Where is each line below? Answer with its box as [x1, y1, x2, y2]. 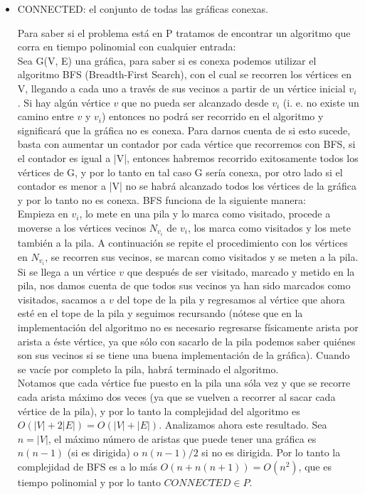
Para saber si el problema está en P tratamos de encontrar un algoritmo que [17, 25, 351, 40]
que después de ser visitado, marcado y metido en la [127, 264, 355, 279]
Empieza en [17, 206, 68, 221]
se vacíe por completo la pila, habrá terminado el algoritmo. [17, 361, 279, 376]
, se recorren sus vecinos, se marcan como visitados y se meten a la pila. [45, 249, 359, 264]
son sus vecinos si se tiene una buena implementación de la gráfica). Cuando [17, 348, 350, 363]
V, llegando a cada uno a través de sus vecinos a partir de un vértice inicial [17, 80, 346, 95]
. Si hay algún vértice [17, 95, 110, 109]
